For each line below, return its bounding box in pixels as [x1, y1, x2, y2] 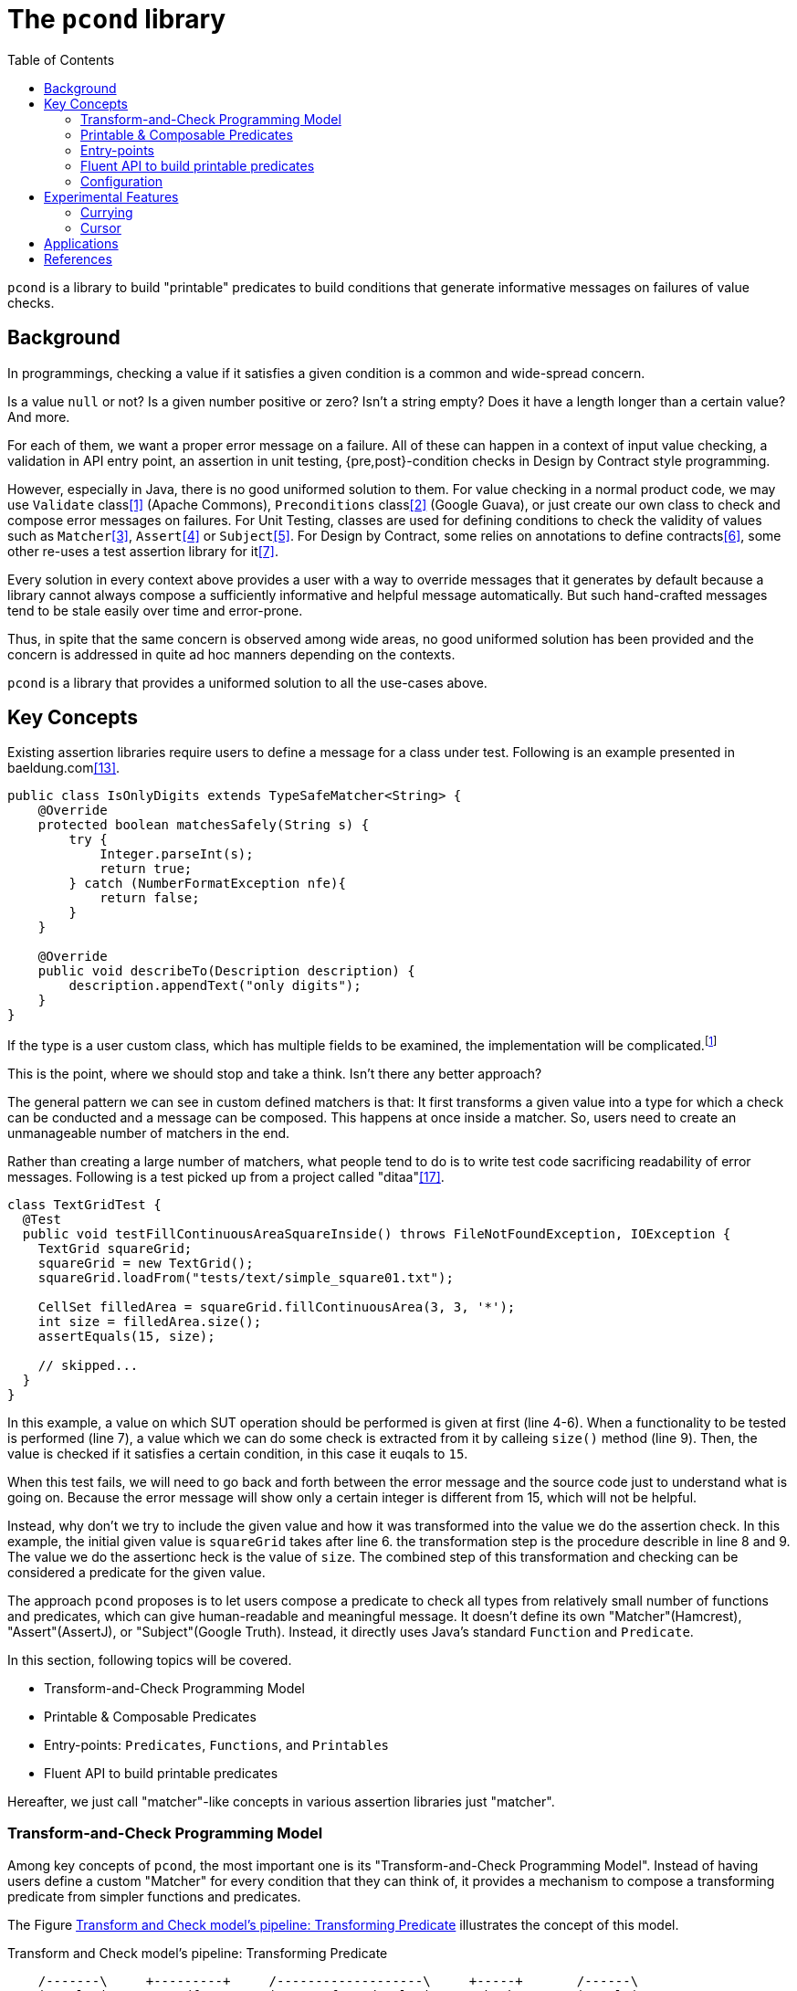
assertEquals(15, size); [37, 1329, 215, 1344]
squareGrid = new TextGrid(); [37, 1256, 254, 1271]
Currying [80, 204, 133, 220]
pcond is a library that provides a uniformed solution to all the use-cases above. [7, 674, 488, 690]
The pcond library [7, 4, 226, 35]
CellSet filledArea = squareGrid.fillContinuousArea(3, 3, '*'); [37, 1300, 516, 1315]
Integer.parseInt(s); [100, 847, 254, 862]
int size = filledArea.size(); [37, 1314, 262, 1330]
